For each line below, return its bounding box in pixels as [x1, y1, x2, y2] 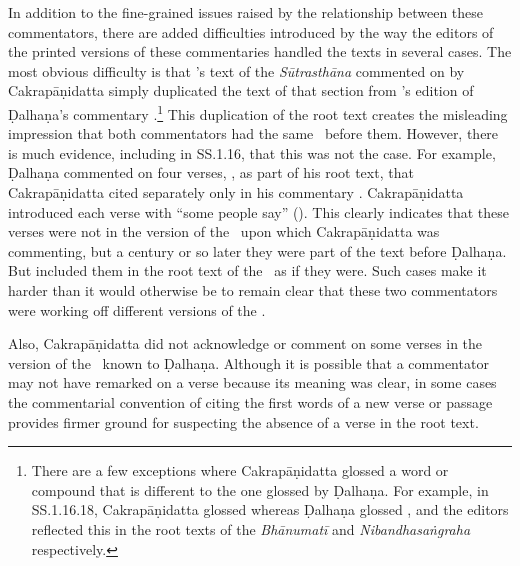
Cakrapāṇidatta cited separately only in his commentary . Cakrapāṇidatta [8, 182, 464, 202]
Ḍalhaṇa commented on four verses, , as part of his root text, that [8, 162, 414, 183]
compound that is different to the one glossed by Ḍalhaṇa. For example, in [31, 479, 489, 500]
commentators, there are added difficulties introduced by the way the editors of [8, 21, 494, 42]
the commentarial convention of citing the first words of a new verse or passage [8, 391, 493, 412]
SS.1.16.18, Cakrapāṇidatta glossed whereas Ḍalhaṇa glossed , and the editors [31, 499, 509, 520]
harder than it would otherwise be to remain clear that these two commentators [8, 279, 498, 300]
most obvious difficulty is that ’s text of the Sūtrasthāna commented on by [8, 60, 465, 81]
